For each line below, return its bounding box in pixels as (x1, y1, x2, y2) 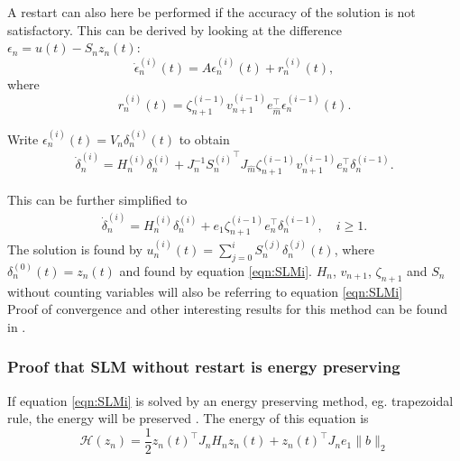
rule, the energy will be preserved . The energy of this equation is (7, 409, 369, 428)
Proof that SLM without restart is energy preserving (7, 355, 400, 378)
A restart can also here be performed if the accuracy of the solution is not (7, 3, 416, 21)
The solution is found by (7, 240, 143, 259)
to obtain (179, 129, 230, 148)
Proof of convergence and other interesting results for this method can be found (7, 300, 448, 318)
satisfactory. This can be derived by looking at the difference (7, 20, 342, 39)
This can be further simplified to (7, 190, 188, 209)
